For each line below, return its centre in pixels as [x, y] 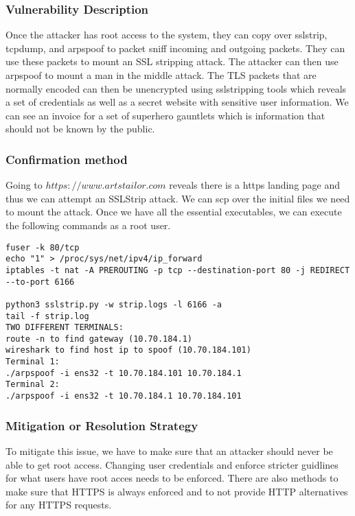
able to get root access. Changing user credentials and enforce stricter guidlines [172, 464]
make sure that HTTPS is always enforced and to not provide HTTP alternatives [177, 491]
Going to [24, 185]
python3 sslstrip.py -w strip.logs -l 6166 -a [114, 304]
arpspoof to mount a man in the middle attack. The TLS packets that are [161, 75]
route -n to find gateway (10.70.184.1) [99, 339]
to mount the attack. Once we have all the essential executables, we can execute [174, 212]
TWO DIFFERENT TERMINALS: [65, 328]
